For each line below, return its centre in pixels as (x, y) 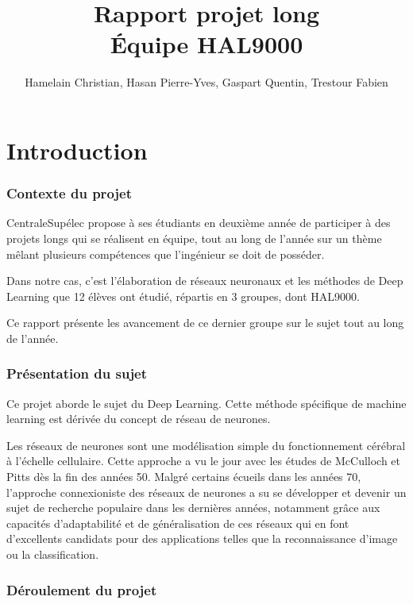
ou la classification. (53, 554)
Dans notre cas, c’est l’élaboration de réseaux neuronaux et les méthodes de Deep (205, 281)
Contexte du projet (69, 193)
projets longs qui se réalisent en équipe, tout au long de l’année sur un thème (194, 238)
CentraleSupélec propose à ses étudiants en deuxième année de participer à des (199, 223)
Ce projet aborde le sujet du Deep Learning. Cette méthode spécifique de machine (206, 403)
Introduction (77, 150)
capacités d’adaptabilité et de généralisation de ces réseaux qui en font (178, 523)
